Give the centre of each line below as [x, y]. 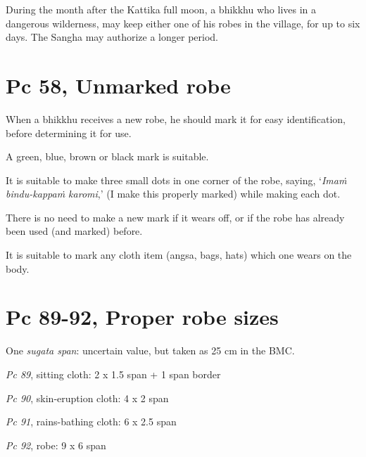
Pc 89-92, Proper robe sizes [142, 317]
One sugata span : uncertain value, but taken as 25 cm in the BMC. [150, 350]
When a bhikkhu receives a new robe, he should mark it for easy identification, [176, 118]
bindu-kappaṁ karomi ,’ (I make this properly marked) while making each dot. [173, 194]
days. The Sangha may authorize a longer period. [112, 37]
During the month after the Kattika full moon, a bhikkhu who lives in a [161, 9]
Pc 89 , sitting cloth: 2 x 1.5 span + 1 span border [113, 374]
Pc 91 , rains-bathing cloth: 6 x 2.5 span [91, 421]
